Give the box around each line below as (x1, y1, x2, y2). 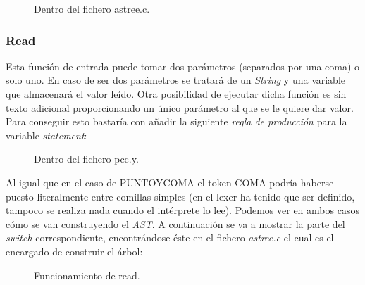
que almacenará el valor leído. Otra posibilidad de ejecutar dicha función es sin (6, 87, 347, 101)
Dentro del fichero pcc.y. (34, 151, 139, 166)
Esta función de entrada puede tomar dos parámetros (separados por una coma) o (6, 58, 360, 73)
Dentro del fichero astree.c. (34, 1, 150, 15)
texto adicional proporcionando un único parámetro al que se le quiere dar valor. (6, 100, 354, 115)
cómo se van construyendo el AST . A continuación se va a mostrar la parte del (6, 216, 345, 231)
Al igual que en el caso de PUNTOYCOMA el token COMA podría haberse (6, 175, 334, 189)
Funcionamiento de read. (34, 267, 140, 282)
